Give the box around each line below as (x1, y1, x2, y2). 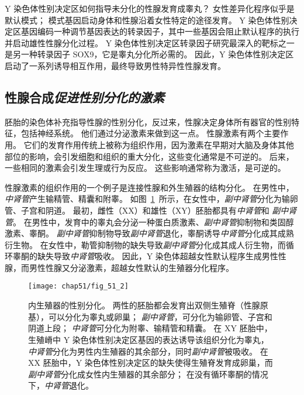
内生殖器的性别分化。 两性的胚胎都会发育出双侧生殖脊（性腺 (28, 299, 260, 311)
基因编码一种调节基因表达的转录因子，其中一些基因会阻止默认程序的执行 (20, 25, 299, 37)
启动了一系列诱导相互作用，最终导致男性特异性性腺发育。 (5, 59, 226, 71)
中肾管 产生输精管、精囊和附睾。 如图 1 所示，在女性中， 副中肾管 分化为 (5, 193, 282, 205)
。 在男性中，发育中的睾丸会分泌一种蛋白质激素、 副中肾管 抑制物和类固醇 (13, 215, 294, 228)
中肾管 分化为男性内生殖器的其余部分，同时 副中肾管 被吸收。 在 (28, 345, 268, 357)
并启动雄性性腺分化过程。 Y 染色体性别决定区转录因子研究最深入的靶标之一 (5, 36, 295, 49)
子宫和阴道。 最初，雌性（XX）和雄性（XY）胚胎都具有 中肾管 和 (20, 204, 270, 216)
